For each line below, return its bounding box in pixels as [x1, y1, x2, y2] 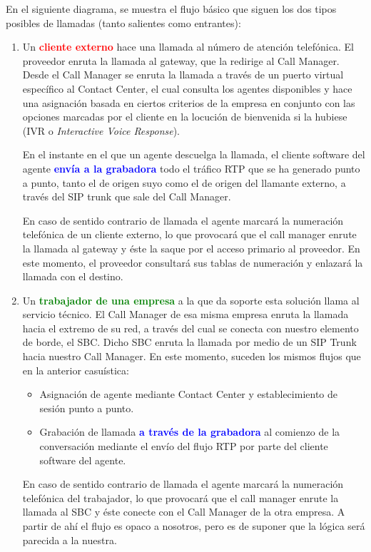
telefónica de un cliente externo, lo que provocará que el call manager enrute [22, 227, 357, 242]
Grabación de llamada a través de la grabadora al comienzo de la [39, 424, 340, 439]
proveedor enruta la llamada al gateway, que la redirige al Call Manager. [22, 53, 340, 68]
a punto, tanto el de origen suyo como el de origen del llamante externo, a [22, 175, 346, 190]
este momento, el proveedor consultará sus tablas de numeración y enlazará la [22, 255, 363, 270]
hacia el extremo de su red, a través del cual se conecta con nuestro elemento [22, 320, 359, 335]
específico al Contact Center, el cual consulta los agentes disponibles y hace [22, 81, 352, 96]
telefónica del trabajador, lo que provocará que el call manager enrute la [22, 490, 339, 505]
